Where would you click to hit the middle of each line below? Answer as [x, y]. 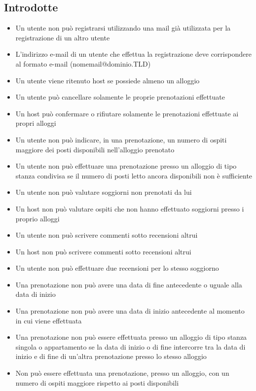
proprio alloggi [37, 218]
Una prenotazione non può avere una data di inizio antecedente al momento [130, 311]
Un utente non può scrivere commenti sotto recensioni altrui [107, 235]
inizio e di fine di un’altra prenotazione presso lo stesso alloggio [111, 356]
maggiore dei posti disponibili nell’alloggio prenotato [95, 149]
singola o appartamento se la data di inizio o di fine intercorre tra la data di [130, 346]
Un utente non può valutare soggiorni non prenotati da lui [104, 192]
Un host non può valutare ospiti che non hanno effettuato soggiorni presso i [130, 208]
